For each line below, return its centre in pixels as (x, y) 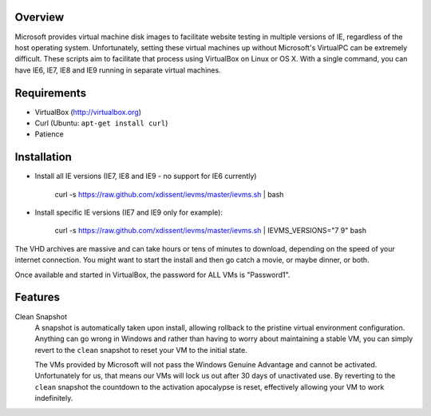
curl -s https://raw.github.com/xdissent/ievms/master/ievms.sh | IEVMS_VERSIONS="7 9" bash (211, 231)
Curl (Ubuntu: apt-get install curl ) (101, 123)
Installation (43, 157)
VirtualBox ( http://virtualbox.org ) (88, 112)
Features (37, 297)
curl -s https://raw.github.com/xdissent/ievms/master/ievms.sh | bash (169, 194)
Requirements (51, 93)
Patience (49, 134)
